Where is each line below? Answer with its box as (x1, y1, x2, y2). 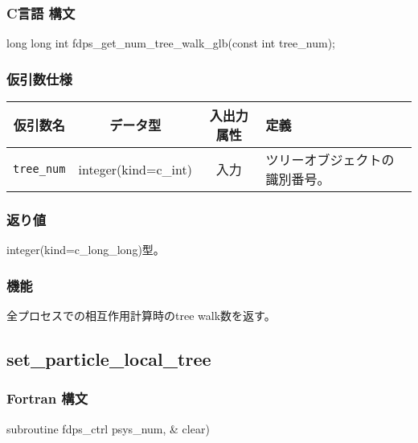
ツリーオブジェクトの (265, 150, 395, 170)
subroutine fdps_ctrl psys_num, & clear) (6, 420, 210, 437)
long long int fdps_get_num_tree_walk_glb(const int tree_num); (6, 35, 335, 51)
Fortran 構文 (6, 388, 88, 408)
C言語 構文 (6, 2, 76, 23)
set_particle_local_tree (6, 347, 211, 371)
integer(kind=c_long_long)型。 (6, 241, 165, 258)
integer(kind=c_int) (78, 159, 192, 178)
